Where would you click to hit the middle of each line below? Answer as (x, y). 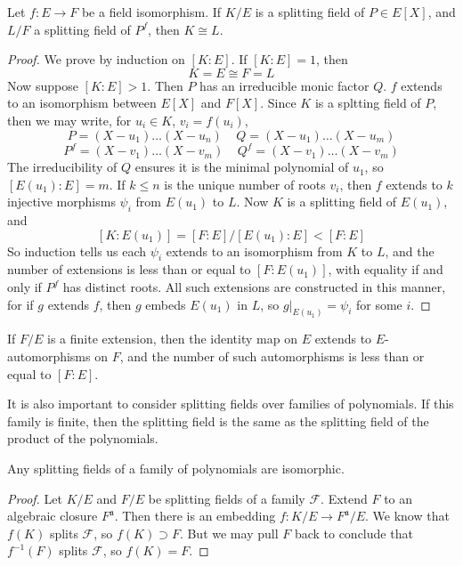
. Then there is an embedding (195, 516)
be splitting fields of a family (227, 498)
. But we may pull (229, 533)
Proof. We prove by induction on (96, 59)
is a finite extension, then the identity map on (172, 339)
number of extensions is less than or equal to (129, 269)
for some (379, 304)
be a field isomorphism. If (151, 12)
